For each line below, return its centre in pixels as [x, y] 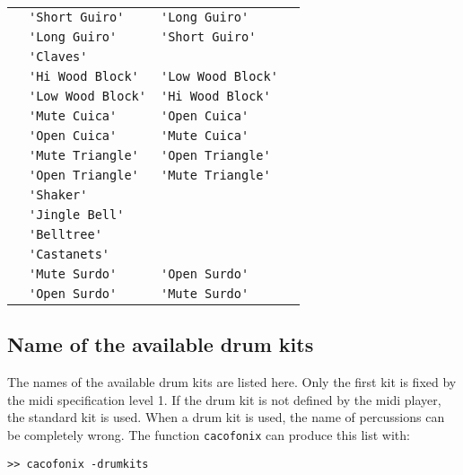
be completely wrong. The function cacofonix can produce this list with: [209, 434]
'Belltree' [66, 234]
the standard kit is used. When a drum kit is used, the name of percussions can [226, 417]
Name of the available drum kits [161, 344]
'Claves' [58, 57]
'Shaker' [58, 195]
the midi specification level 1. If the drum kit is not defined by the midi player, [224, 399]
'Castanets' [70, 254]
